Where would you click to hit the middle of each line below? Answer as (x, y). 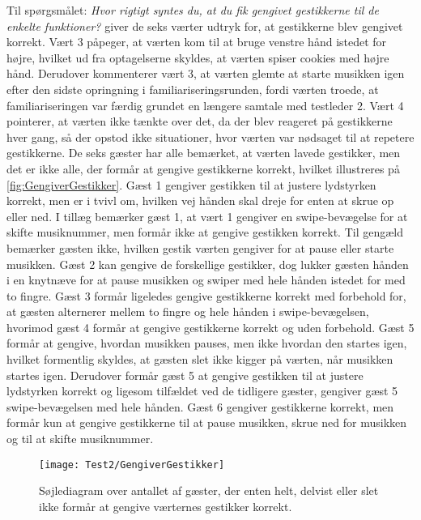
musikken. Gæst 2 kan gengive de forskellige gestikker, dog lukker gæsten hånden (208, 264)
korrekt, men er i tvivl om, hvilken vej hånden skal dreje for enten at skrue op (200, 200)
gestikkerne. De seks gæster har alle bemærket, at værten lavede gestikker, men (204, 153)
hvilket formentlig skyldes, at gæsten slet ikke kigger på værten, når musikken (200, 359)
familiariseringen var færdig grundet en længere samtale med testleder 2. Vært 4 (205, 105)
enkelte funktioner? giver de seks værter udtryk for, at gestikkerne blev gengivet (205, 26)
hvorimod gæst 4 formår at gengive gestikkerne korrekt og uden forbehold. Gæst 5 (210, 327)
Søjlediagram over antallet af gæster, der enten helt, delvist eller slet (209, 490)
